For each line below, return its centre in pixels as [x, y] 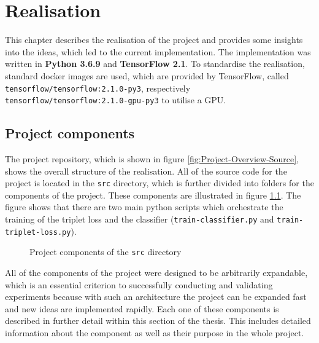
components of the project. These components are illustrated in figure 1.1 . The [153, 195]
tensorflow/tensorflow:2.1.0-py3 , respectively [98, 88]
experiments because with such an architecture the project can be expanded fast [156, 297]
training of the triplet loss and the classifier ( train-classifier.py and [140, 219]
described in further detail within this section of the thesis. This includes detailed [158, 321]
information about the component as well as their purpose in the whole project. [155, 332]
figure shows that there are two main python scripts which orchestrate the [144, 207]
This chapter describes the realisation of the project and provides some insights [154, 40]
